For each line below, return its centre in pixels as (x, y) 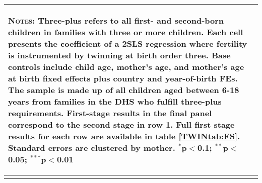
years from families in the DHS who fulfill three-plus (115, 101)
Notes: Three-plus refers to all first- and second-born (116, 20)
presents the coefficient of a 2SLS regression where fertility (128, 43)
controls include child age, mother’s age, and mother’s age (126, 67)
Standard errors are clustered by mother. (92, 148)
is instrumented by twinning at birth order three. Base (119, 55)
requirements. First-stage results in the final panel (110, 113)
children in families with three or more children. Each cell (126, 32)
